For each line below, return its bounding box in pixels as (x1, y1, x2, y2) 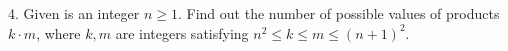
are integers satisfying (115, 22, 249, 43)
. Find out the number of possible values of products (178, 3, 500, 23)
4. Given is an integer (8, 3, 140, 23)
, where (36, 22, 81, 43)
